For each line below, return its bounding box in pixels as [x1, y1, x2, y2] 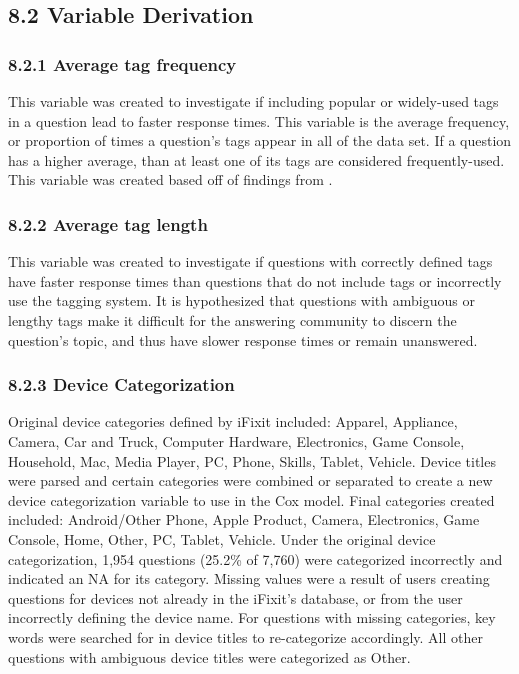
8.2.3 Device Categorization [8, 372, 235, 397]
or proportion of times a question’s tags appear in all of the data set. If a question [8, 130, 512, 151]
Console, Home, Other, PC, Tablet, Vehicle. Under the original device [8, 528, 436, 549]
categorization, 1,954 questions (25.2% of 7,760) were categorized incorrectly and [8, 548, 503, 569]
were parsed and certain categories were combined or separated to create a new [8, 470, 493, 491]
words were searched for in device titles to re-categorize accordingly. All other [8, 626, 483, 647]
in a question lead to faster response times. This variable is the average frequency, [8, 110, 510, 131]
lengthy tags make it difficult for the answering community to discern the [8, 309, 457, 330]
